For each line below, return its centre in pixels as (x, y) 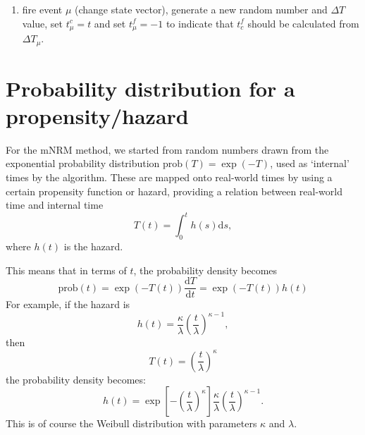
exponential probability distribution (83, 163)
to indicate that (200, 23)
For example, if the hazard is (68, 304)
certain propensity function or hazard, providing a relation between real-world (174, 191)
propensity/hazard (97, 115)
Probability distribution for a (150, 88)
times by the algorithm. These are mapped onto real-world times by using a (169, 177)
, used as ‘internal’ (310, 163)
